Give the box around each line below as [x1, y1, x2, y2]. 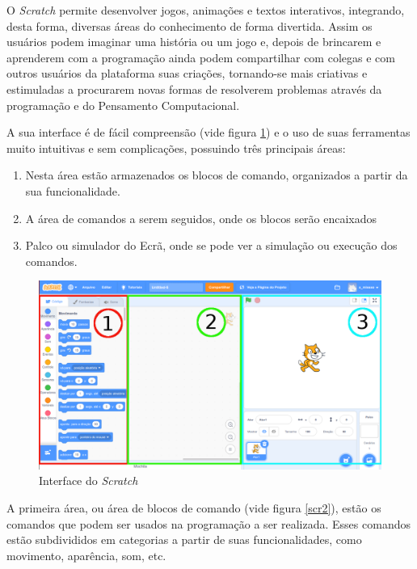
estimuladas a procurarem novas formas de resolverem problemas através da [6, 80, 382, 97]
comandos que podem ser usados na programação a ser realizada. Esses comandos [6, 515, 411, 532]
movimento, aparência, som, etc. [6, 546, 166, 563]
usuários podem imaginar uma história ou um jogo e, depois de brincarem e [6, 33, 381, 50]
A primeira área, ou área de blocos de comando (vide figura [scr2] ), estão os [6, 499, 381, 516]
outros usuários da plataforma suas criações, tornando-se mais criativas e [6, 65, 368, 82]
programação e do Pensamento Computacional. [6, 96, 240, 113]
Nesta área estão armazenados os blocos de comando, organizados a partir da [25, 166, 408, 183]
